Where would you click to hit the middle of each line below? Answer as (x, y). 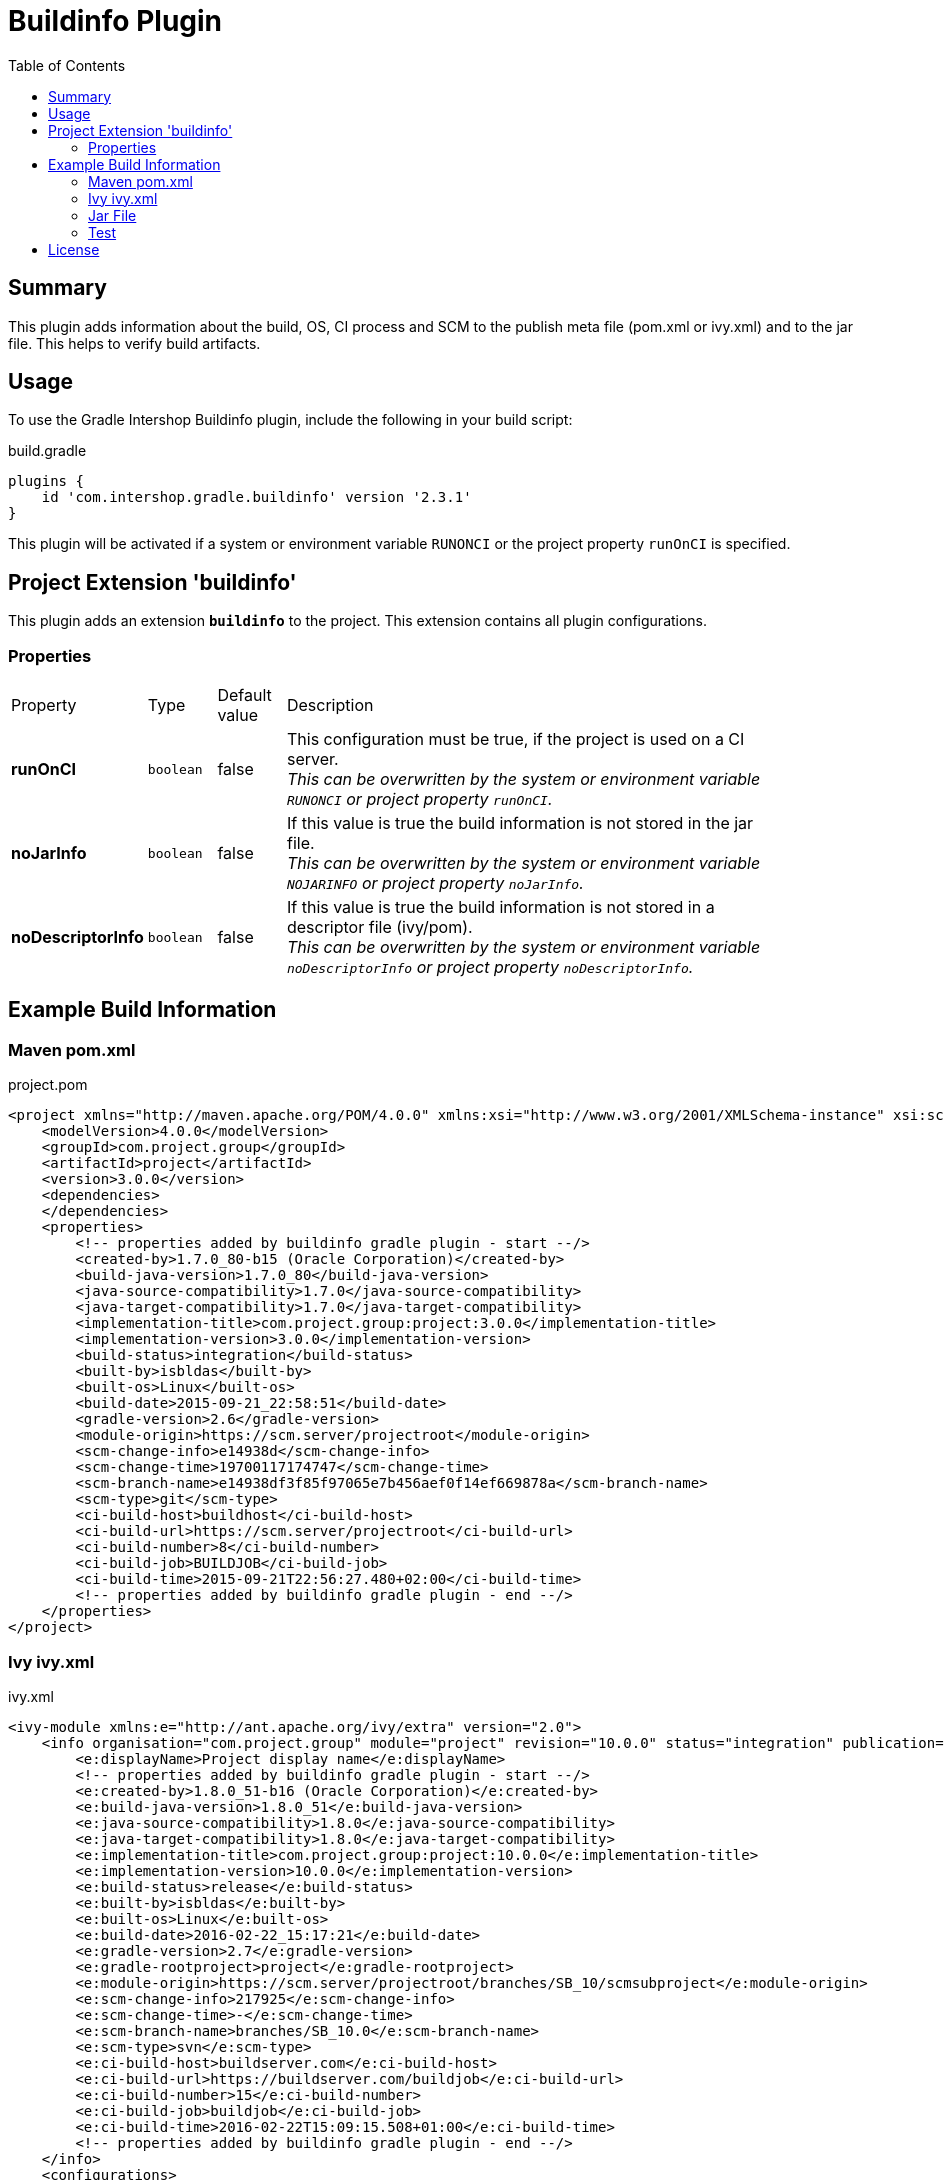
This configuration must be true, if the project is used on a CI (515, 739)
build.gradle (47, 451)
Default (244, 695)
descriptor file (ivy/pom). (379, 927)
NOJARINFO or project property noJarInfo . (435, 883)
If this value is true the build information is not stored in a (500, 907)
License (74, 249)
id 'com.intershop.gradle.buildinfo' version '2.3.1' (256, 497)
